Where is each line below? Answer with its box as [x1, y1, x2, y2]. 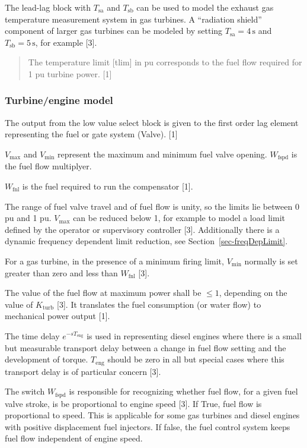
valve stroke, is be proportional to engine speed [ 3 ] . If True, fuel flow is [5, 397, 262, 409]
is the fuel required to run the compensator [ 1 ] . [22, 180, 193, 193]
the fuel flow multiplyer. [5, 160, 92, 172]
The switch [5, 385, 45, 397]
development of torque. [5, 353, 88, 365]
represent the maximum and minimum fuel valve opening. [57, 147, 267, 160]
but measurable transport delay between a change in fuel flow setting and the [5, 341, 286, 354]
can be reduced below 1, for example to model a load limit [73, 212, 285, 224]
